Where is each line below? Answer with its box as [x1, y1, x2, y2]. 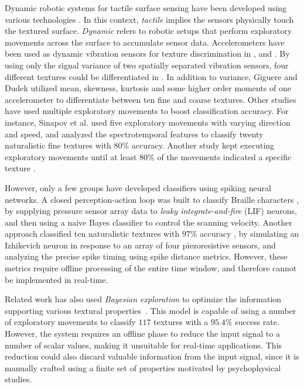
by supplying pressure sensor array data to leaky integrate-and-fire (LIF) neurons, [5, 205, 297, 217]
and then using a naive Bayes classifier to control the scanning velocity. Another [5, 216, 292, 228]
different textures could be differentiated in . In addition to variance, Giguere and [5, 70, 298, 82]
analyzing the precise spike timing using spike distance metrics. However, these [5, 250, 288, 262]
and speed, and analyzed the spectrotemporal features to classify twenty [5, 127, 264, 140]
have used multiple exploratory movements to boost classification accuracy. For [5, 105, 289, 117]
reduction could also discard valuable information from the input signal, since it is [5, 350, 299, 362]
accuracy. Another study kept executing [131, 139, 275, 151]
